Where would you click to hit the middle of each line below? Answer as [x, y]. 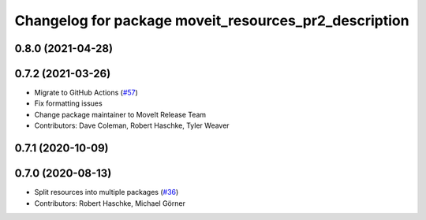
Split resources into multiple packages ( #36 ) [106, 192]
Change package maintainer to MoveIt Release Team [120, 114]
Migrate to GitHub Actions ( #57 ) [86, 93]
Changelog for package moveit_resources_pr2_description [212, 21]
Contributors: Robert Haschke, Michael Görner [110, 203]
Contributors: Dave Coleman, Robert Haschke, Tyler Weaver [132, 125]
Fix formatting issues [68, 103]
